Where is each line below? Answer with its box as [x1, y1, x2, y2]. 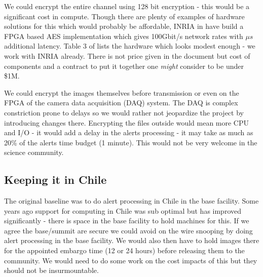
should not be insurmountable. [4, 265, 99, 275]
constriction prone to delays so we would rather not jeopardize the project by [4, 107, 244, 117]
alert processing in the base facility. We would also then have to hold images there [4, 235, 259, 246]
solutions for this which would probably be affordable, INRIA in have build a [4, 21, 244, 31]
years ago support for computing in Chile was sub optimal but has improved [4, 205, 242, 216]
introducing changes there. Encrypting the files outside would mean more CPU [4, 117, 249, 128]
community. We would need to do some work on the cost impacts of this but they [4, 255, 257, 265]
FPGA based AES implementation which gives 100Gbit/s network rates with [4, 30, 243, 41]
